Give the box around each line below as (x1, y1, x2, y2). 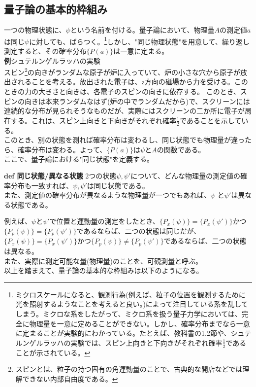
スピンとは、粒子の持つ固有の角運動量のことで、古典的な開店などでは (15, 364, 243, 374)
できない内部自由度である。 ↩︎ (22, 373, 118, 384)
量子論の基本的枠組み (4, 1, 107, 17)
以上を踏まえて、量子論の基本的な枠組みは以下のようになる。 (4, 265, 203, 276)
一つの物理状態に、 (4, 25, 66, 35)
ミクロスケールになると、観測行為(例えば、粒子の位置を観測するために (15, 289, 246, 299)
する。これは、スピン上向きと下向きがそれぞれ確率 (10, 115, 176, 125)
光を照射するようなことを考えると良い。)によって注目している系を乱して (15, 299, 248, 309)
